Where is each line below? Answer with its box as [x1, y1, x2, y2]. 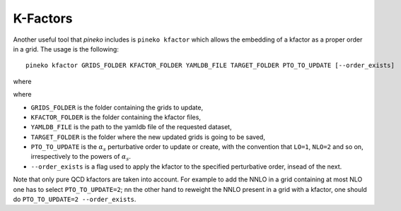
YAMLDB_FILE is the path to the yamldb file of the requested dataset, [30, 123, 233, 131]
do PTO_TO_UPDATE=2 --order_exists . [13, 195, 136, 204]
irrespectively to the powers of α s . [30, 152, 131, 162]
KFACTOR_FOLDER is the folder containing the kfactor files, [30, 113, 202, 121]
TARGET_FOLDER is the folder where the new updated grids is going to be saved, [30, 133, 265, 141]
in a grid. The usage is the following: [13, 44, 120, 53]
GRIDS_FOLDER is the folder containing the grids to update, [30, 103, 204, 111]
